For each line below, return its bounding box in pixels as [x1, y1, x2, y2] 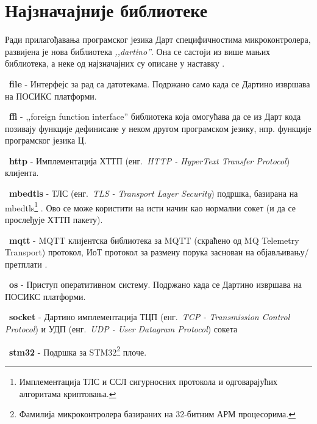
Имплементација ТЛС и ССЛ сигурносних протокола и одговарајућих [19, 375, 277, 387]
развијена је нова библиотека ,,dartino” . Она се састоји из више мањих [5, 45, 271, 57]
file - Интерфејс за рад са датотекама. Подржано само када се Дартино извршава [9, 77, 310, 90]
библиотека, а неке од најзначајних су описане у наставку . [5, 57, 225, 70]
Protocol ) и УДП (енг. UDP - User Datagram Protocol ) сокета [5, 323, 238, 335]
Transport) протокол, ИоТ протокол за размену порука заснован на [5, 246, 254, 258]
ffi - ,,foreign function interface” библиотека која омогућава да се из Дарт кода [9, 110, 301, 123]
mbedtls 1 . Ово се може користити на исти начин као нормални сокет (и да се [5, 199, 296, 214]
